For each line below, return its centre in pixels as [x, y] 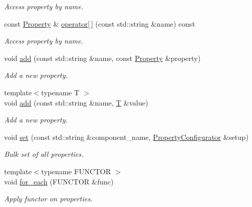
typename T [60, 92]
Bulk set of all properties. [44, 154]
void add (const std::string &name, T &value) [76, 102]
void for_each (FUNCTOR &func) [59, 181]
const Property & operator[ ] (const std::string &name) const [100, 23]
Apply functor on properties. [49, 199]
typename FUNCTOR [76, 171]
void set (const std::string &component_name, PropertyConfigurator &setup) [127, 137]
